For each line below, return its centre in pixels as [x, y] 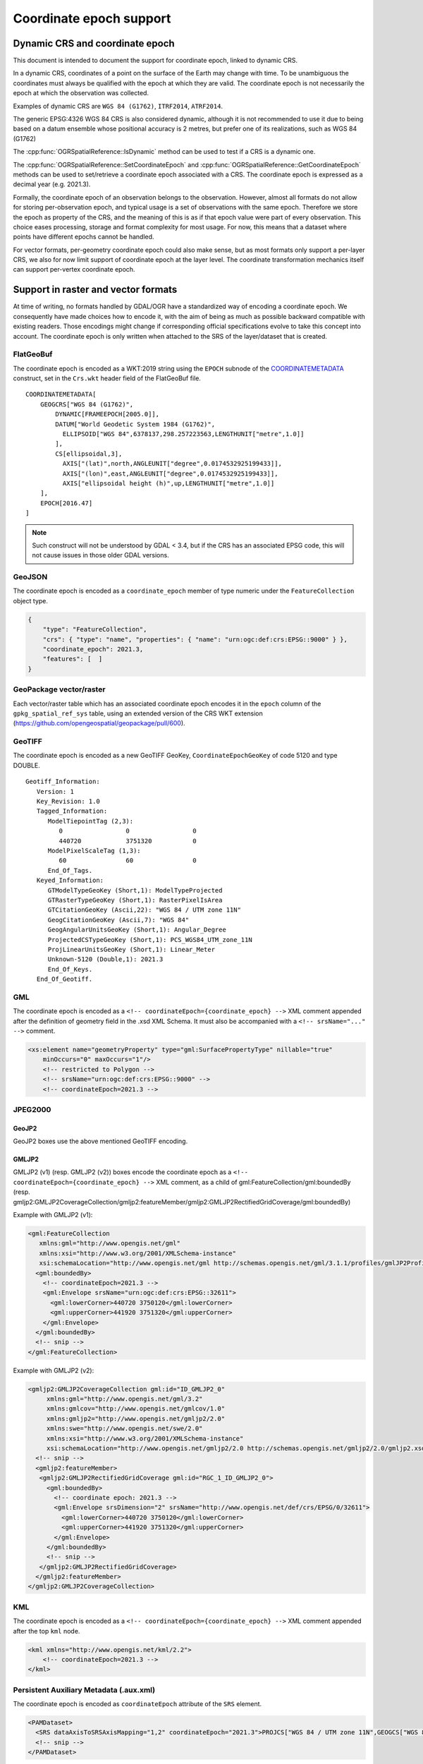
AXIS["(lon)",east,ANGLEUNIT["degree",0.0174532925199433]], [170, 473]
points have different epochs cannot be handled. [84, 237]
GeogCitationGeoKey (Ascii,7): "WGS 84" [118, 920]
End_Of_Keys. [70, 969]
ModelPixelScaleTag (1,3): [94, 851]
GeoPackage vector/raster [59, 689]
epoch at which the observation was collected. [81, 93]
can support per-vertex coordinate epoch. [74, 270]
